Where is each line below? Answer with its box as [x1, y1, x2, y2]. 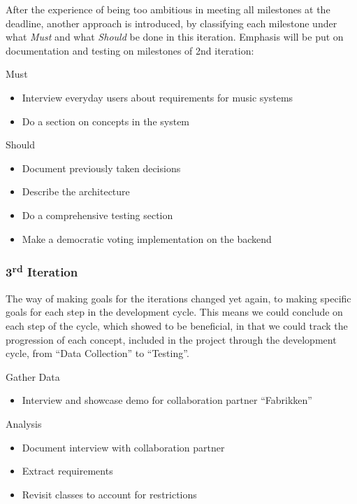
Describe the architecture [22, 184, 130, 199]
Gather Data [6, 369, 60, 384]
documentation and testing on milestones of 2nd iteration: [6, 43, 254, 57]
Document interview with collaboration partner [22, 440, 225, 454]
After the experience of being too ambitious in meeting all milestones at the [6, 2, 330, 16]
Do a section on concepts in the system [22, 113, 190, 128]
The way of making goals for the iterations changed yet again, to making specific [6, 290, 351, 305]
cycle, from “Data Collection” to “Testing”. [6, 346, 189, 360]
